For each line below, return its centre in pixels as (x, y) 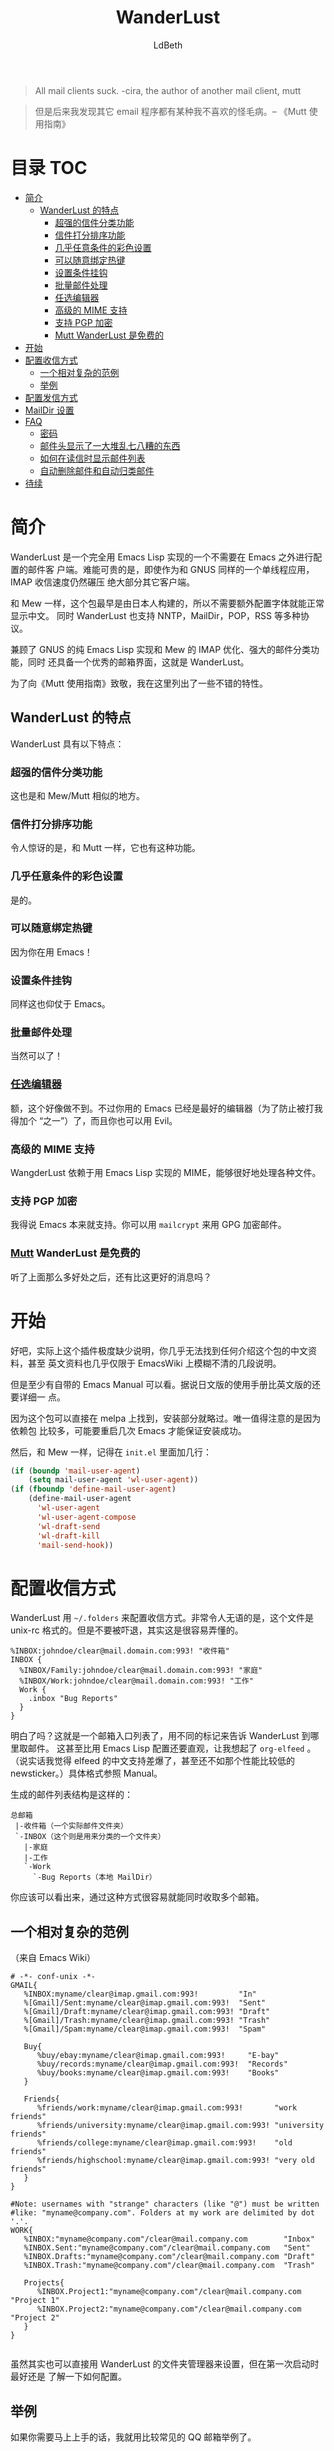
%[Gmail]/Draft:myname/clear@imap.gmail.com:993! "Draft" (147, 2012)
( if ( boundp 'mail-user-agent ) (75, 1471)
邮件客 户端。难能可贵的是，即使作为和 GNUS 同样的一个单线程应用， (171, 569)
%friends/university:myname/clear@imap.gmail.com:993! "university (180, 2126)
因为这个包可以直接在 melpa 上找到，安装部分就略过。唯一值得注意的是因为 (166, 1418)
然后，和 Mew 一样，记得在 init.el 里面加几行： (111, 1452)
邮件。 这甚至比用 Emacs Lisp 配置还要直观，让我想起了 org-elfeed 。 (172, 1748)
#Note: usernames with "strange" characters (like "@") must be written (165, 2204)
